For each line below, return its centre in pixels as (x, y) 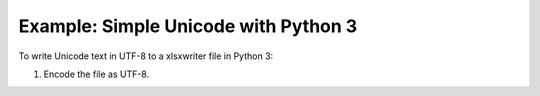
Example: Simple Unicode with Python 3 (188, 26)
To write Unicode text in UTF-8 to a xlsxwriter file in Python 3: (146, 56)
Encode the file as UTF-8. (96, 74)
